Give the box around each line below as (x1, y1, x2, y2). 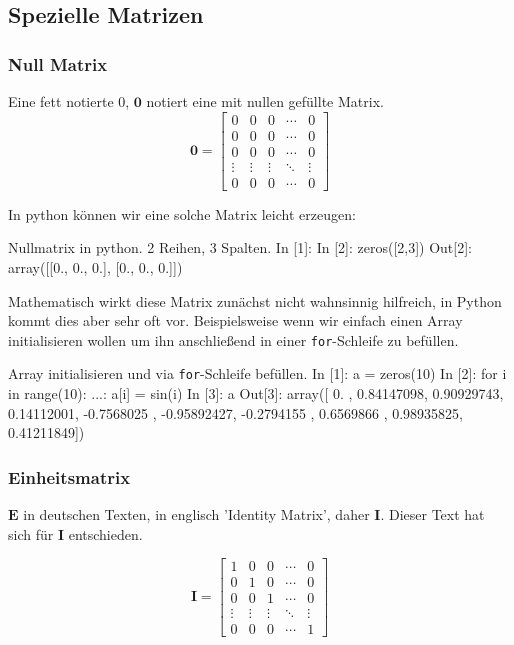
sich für (8, 523, 54, 544)
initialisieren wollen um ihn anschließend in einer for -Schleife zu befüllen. (8, 329, 459, 350)
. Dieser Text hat (380, 504, 485, 525)
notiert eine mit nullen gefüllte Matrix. (146, 91, 384, 111)
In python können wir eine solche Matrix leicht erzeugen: (8, 203, 356, 224)
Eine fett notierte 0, (8, 91, 130, 111)
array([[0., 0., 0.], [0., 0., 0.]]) (8, 256, 183, 277)
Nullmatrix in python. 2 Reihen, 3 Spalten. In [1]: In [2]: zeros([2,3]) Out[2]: (8, 237, 472, 258)
